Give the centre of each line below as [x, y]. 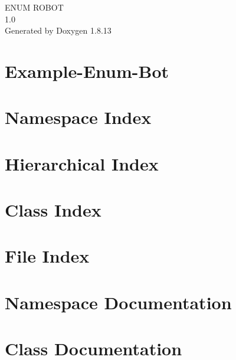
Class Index [53, 210]
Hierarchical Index [82, 163]
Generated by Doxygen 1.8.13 [58, 30]
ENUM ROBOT [34, 7]
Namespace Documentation [118, 302]
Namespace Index [78, 117]
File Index [47, 256]
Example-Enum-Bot [87, 71]
